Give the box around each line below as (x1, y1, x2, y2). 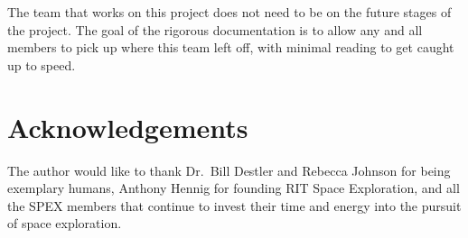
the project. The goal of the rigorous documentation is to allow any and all (7, 20, 423, 39)
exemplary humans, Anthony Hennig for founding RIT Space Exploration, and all (7, 178, 460, 197)
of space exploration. (7, 214, 122, 233)
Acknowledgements (7, 108, 248, 145)
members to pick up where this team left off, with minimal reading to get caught (7, 38, 454, 57)
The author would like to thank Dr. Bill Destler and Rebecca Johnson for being (7, 160, 451, 179)
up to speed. (7, 55, 76, 74)
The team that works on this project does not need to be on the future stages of (7, 3, 452, 21)
